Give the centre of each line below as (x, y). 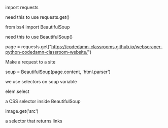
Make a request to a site (30, 62)
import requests (22, 7)
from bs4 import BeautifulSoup (38, 27)
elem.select (17, 91)
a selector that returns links (34, 121)
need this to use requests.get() (38, 17)
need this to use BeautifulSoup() (39, 37)
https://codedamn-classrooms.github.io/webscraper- (107, 47)
